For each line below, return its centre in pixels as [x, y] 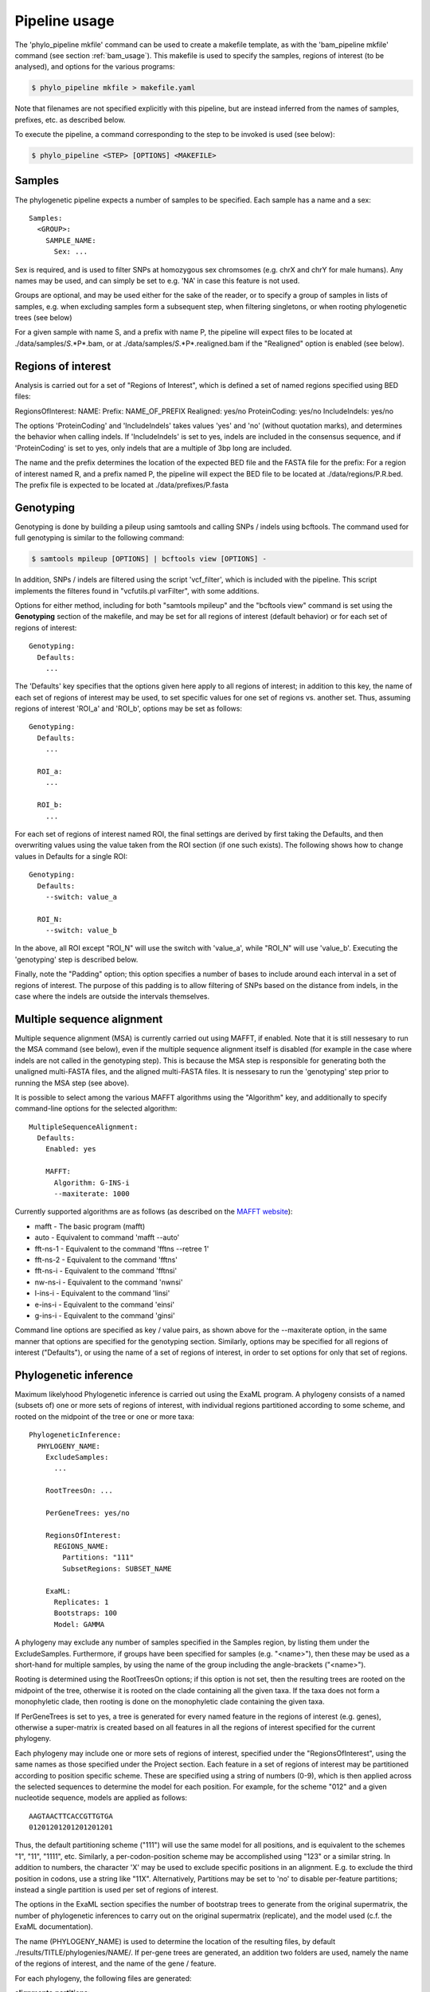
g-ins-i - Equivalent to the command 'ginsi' [105, 1316]
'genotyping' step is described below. [76, 959]
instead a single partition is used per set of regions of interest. [117, 1890]
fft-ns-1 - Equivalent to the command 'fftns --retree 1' [122, 1249]
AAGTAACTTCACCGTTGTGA [71, 1816]
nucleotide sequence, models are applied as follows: [101, 1798]
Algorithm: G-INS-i [92, 1182]
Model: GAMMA [79, 1624]
